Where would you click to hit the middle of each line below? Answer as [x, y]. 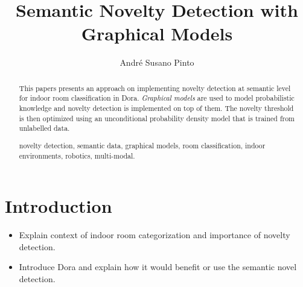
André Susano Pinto [157, 62]
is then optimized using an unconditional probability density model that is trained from [157, 118]
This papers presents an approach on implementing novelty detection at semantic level [155, 88]
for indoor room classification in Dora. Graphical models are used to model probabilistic [157, 98]
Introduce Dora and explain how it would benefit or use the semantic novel [158, 267]
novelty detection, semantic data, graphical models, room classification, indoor [142, 145]
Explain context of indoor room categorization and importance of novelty [155, 235]
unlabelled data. [44, 128]
